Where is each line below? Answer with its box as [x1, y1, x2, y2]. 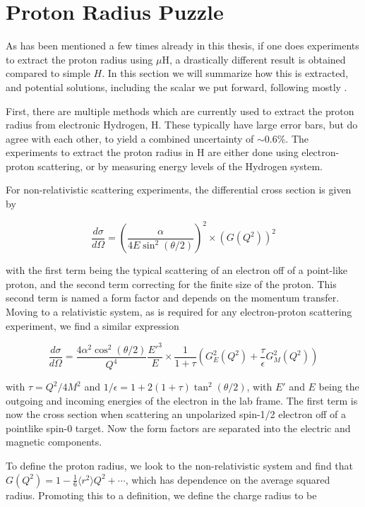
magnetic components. [6, 434, 102, 449]
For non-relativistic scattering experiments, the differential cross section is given [6, 182, 352, 197]
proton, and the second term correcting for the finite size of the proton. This [6, 276, 337, 291]
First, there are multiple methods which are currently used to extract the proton [6, 103, 354, 118]
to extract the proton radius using [6, 52, 153, 66]
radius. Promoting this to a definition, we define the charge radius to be [6, 487, 317, 502]
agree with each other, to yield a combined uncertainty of [6, 131, 254, 145]
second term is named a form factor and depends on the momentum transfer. [6, 290, 340, 305]
